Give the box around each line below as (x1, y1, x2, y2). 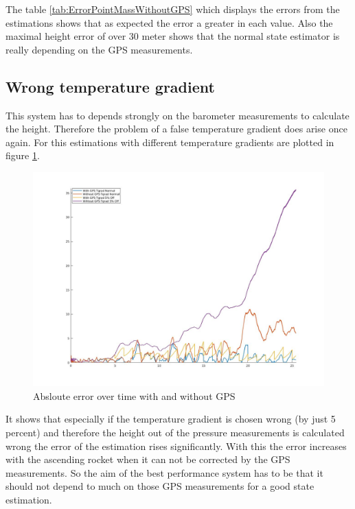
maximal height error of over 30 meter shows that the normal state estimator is (5, 29, 340, 43)
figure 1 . (5, 148, 40, 163)
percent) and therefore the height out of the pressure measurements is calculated (5, 425, 345, 439)
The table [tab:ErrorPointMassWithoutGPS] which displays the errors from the (5, 2, 340, 16)
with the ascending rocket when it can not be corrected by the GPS (5, 452, 290, 466)
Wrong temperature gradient (5, 75, 215, 97)
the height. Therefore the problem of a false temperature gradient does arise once (5, 121, 347, 136)
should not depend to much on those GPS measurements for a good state (5, 479, 314, 493)
